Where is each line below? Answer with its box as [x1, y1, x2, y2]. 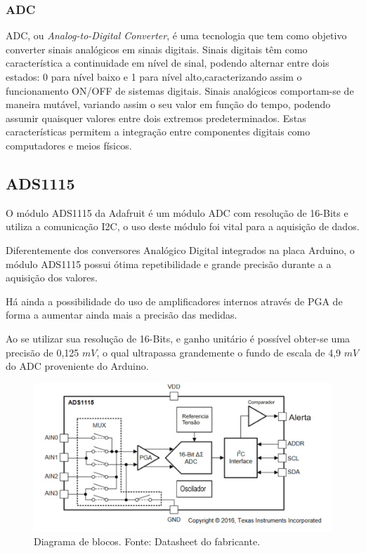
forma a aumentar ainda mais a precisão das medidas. [6, 307, 237, 322]
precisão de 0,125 [6, 345, 79, 359]
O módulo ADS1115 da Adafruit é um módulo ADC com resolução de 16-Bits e [6, 205, 348, 220]
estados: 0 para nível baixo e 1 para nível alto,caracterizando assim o [6, 69, 302, 84]
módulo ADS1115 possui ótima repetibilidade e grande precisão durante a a [6, 256, 332, 271]
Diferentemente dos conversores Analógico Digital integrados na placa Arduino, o [6, 242, 355, 257]
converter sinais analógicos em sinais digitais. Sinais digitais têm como [6, 41, 308, 56]
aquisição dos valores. [6, 270, 98, 285]
